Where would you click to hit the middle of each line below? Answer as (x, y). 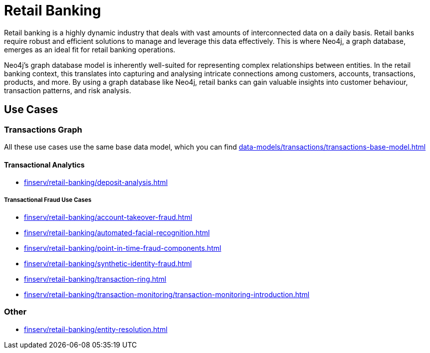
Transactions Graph (43, 129)
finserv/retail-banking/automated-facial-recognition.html (117, 232)
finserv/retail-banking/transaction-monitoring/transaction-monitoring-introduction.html (167, 294)
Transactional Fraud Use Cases (48, 200)
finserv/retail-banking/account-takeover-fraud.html (108, 217)
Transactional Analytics (44, 165)
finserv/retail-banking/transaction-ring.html (95, 279)
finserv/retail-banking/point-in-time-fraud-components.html (123, 248)
